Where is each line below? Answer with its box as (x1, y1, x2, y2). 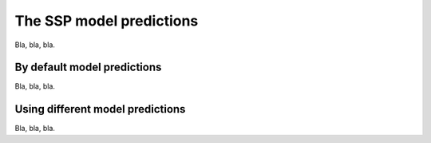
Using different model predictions (14, 102, 186, 116)
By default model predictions (14, 61, 162, 74)
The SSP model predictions (14, 12, 199, 30)
